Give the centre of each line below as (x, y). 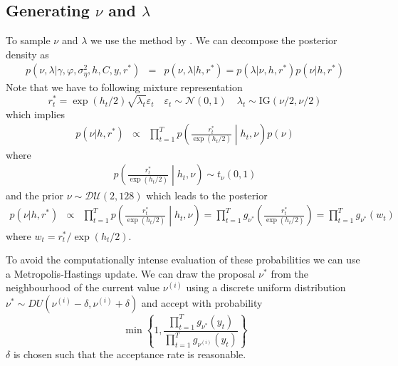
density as (27, 54)
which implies (35, 114)
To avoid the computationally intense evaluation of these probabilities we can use (183, 260)
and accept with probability (202, 303)
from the (289, 273)
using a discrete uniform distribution (266, 287)
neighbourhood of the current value (83, 287)
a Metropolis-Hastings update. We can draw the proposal (131, 273)
